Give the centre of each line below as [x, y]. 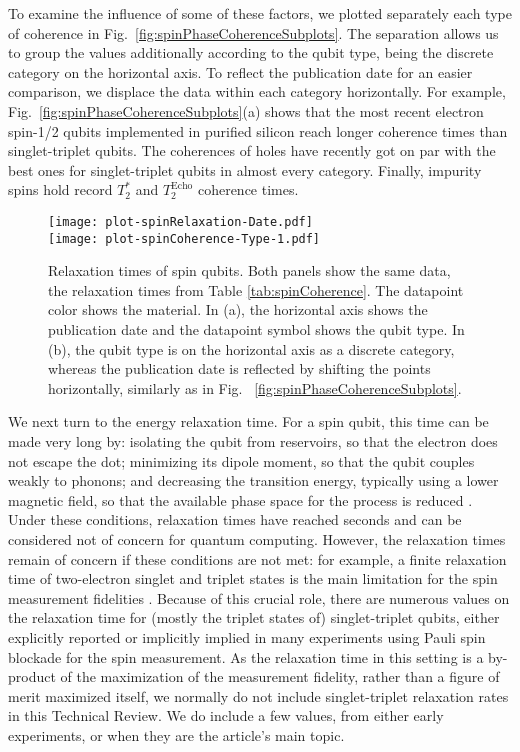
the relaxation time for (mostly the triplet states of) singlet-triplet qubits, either [254, 617]
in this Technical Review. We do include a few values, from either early [226, 715]
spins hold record [60, 189]
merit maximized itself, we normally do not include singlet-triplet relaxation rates [258, 695]
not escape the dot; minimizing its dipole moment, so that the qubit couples [241, 460]
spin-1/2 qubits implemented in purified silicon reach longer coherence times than [258, 130]
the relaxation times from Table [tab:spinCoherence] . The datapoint [256, 289]
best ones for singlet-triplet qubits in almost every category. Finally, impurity [245, 169]
